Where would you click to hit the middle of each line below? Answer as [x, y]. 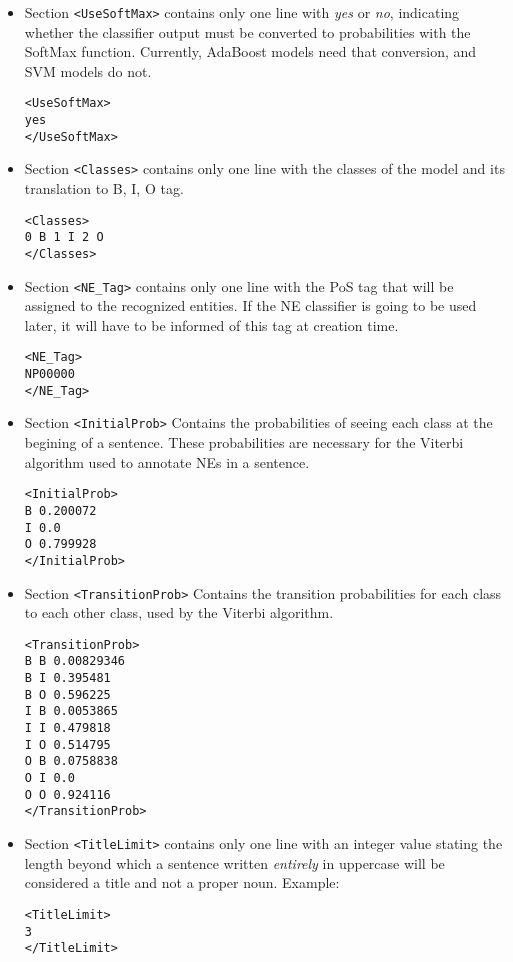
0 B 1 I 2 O [64, 237]
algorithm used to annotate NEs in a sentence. [167, 461]
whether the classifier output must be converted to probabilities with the [247, 31]
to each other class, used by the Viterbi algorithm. [179, 612]
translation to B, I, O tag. [104, 188]
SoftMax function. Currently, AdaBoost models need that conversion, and [250, 51]
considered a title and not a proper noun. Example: [182, 882]
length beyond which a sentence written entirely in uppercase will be [234, 862]
